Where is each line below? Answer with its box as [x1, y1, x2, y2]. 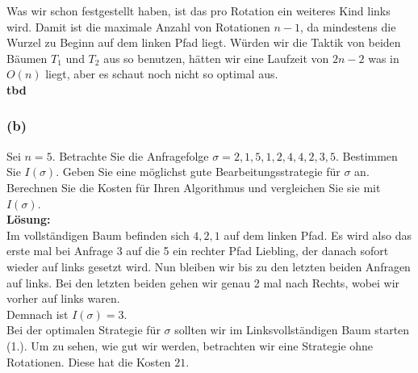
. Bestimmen [335, 147, 398, 164]
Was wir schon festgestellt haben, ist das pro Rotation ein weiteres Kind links [6, 2, 391, 19]
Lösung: [6, 211, 51, 228]
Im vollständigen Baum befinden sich [6, 226, 190, 243]
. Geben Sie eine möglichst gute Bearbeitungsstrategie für [56, 163, 341, 180]
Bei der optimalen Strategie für [6, 321, 161, 338]
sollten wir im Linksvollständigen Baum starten [174, 321, 410, 338]
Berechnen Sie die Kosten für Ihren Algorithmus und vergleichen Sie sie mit [6, 178, 381, 195]
